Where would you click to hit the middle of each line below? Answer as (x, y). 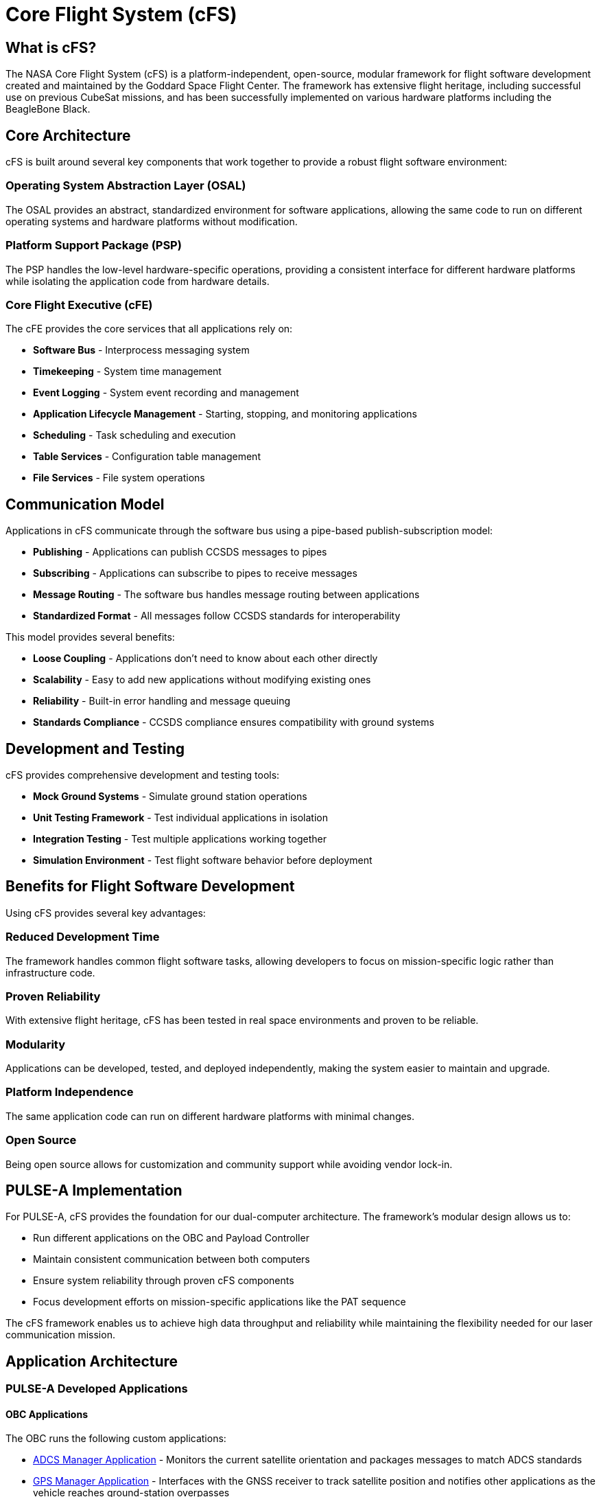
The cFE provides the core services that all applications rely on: (149, 329)
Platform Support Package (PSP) (94, 245)
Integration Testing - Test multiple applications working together (180, 838)
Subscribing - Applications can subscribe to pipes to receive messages (195, 573)
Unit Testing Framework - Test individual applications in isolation (180, 817)
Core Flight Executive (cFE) (79, 305)
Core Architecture (68, 135)
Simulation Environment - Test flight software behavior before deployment (203, 860)
